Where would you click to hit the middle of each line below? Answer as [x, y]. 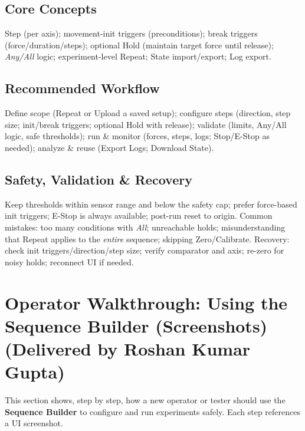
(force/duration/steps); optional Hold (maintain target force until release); [139, 45]
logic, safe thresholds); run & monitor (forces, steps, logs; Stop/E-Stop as [137, 136]
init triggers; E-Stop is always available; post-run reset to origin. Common [139, 215]
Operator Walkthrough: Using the [146, 302]
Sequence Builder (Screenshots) [136, 325]
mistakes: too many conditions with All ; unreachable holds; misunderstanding [145, 227]
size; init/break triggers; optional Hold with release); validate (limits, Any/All [146, 124]
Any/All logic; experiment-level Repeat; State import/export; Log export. [138, 56]
